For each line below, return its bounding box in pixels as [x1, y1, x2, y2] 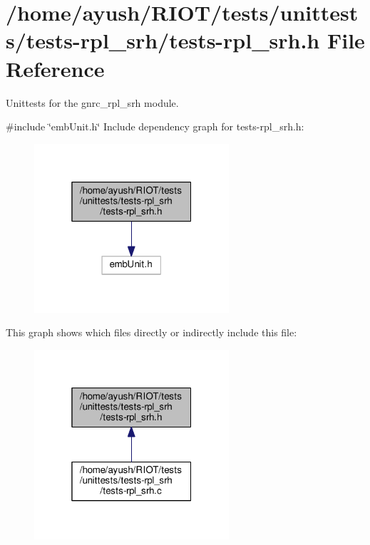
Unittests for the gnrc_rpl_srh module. [6, 95, 179, 110]
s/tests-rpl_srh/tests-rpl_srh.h [6, 26, 320, 55]
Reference [6, 53, 105, 83]
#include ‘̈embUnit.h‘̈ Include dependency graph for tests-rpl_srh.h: [6, 119, 304, 134]
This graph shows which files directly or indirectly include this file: [6, 325, 297, 340]
